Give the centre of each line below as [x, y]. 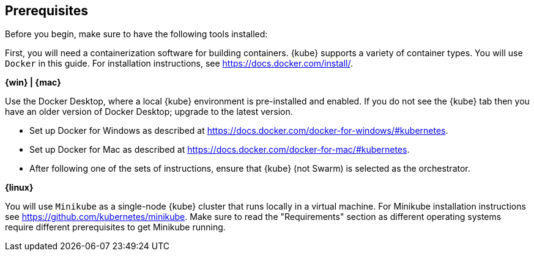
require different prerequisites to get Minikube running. [115, 227]
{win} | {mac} [33, 82]
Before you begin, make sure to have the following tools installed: [136, 34]
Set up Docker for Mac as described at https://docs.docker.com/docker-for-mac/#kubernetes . [220, 150]
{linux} [19, 188]
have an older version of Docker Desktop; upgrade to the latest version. [149, 112]
